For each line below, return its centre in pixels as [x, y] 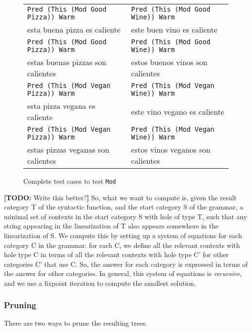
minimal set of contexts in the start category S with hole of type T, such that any [126, 216]
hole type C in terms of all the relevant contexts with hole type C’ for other [116, 254]
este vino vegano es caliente [178, 111]
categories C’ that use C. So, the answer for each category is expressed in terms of [126, 264]
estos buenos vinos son [169, 62]
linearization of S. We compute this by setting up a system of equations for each [123, 235]
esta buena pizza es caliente [74, 29]
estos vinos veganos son [171, 149]
